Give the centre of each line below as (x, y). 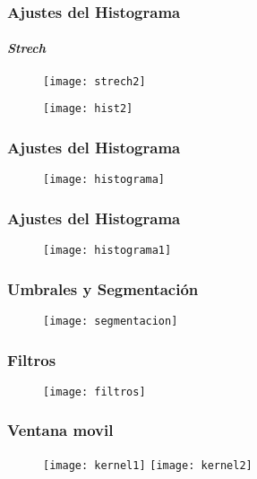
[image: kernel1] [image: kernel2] (148, 465)
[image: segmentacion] (111, 321)
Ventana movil (60, 430)
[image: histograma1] (107, 251)
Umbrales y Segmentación (103, 288)
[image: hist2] (88, 109)
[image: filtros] (94, 392)
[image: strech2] (94, 81)
